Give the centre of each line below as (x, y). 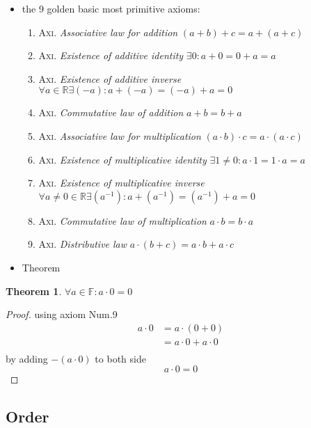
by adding (27, 358)
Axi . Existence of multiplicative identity (122, 159)
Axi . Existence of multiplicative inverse (121, 183)
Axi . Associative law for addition (108, 32)
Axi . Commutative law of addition (111, 112)
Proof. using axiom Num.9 (62, 314)
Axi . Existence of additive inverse (110, 78)
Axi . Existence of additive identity (111, 55)
